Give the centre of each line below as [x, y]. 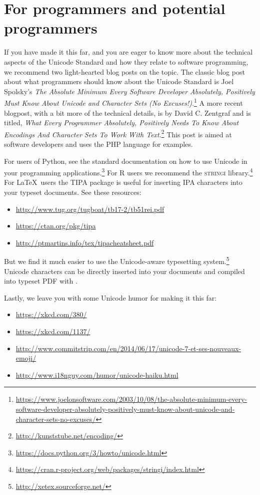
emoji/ [26, 358]
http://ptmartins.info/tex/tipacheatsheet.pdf [85, 242]
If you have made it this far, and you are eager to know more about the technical [128, 52]
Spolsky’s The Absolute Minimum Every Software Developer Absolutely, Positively [129, 91]
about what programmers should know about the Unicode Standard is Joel [119, 81]
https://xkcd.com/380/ [51, 314]
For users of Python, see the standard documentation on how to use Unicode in [126, 161]
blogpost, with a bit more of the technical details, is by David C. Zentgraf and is [127, 112]
